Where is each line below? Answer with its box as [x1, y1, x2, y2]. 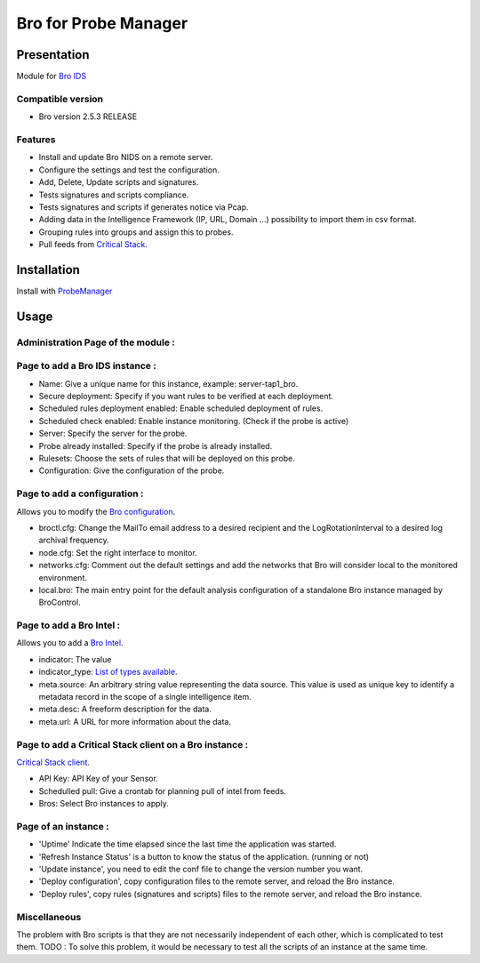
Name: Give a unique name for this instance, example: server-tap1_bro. [38, 378, 299, 389]
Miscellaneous [16, 911, 82, 923]
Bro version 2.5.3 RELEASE [38, 111, 138, 122]
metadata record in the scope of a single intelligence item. [38, 692, 252, 702]
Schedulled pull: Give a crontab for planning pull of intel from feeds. [38, 785, 286, 796]
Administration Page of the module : [16, 336, 175, 349]
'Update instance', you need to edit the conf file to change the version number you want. [38, 863, 364, 875]
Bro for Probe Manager [16, 13, 188, 33]
